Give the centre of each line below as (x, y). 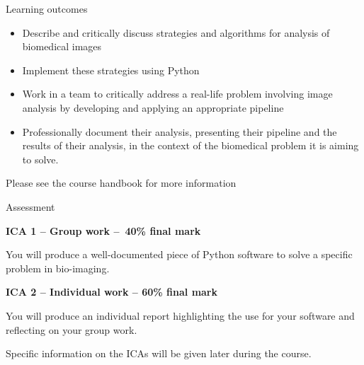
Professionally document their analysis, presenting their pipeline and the (180, 131)
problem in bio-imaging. (58, 268)
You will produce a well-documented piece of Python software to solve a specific (179, 254)
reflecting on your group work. (72, 329)
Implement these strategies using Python (111, 70)
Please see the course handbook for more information (121, 183)
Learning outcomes (47, 8)
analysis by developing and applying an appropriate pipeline (153, 107)
